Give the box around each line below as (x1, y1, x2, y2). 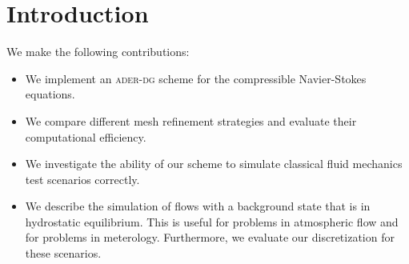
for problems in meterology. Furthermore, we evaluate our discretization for (25, 229, 395, 246)
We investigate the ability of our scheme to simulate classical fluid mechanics (25, 155, 403, 172)
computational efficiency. (25, 128, 146, 145)
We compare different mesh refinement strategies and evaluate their (25, 112, 357, 129)
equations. (25, 86, 75, 102)
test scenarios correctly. (25, 170, 140, 187)
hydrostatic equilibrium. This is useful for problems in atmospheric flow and (25, 213, 399, 230)
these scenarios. (25, 245, 102, 262)
